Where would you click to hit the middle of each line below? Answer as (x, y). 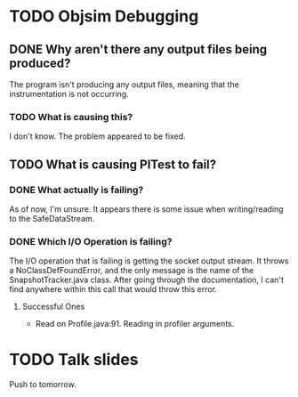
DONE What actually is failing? (77, 190)
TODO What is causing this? (71, 117)
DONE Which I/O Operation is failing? (91, 241)
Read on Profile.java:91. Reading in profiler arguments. (135, 324)
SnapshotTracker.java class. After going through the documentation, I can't (147, 280)
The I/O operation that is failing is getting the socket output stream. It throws (149, 261)
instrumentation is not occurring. (69, 94)
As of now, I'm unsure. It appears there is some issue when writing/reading (146, 209)
